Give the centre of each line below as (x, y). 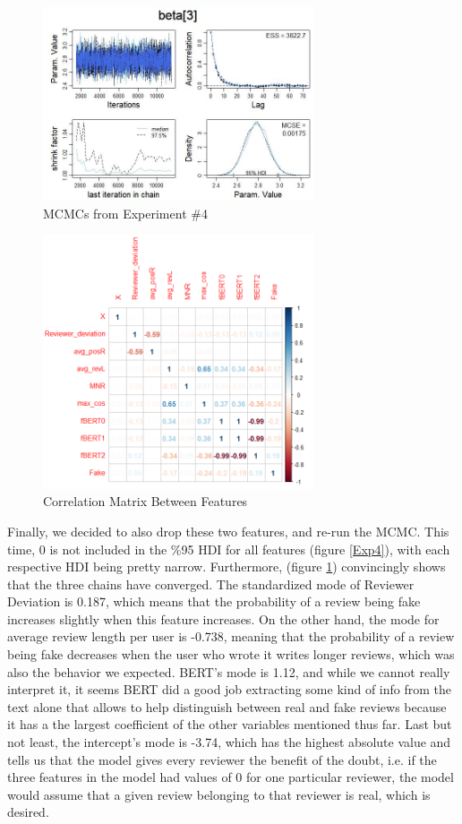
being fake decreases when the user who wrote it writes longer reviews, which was (231, 654)
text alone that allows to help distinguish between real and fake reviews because (227, 706)
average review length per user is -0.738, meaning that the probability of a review (231, 636)
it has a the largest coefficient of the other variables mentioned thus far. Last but (230, 724)
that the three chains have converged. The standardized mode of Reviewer (211, 584)
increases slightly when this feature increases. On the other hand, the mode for (223, 618)
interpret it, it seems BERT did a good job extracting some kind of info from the (230, 689)
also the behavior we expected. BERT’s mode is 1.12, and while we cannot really (229, 671)
